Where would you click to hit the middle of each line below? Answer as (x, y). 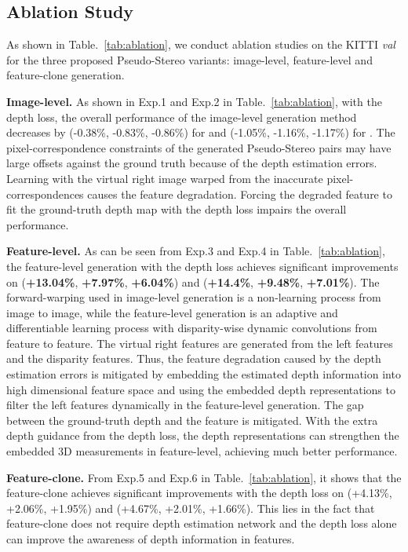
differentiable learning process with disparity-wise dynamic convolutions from (192, 328)
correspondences (45, 194)
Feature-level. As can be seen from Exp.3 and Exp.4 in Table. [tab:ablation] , (196, 251)
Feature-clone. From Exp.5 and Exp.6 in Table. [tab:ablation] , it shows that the (204, 477)
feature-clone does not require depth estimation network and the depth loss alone (202, 523)
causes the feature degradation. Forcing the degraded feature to (240, 194)
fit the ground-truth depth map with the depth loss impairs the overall (177, 209)
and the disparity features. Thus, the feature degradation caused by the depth (194, 358)
